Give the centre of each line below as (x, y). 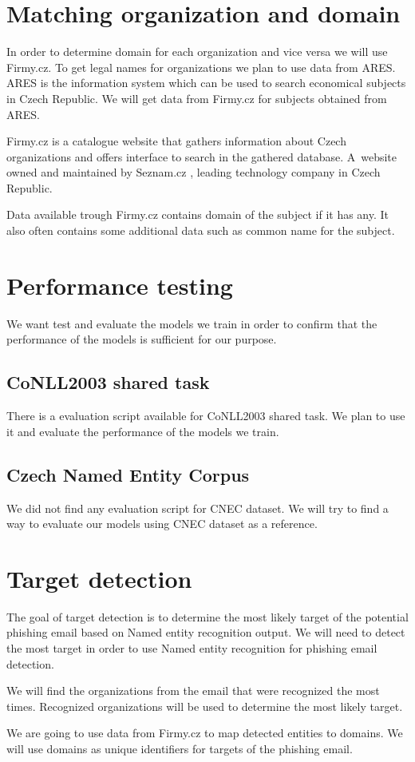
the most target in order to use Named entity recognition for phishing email (192, 648)
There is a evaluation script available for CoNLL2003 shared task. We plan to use (206, 416)
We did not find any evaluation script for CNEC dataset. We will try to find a (198, 508)
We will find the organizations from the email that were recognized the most (193, 691)
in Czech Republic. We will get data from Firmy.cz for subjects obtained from (197, 98)
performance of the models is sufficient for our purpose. (142, 339)
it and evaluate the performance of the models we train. (143, 431)
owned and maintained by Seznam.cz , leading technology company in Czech (194, 172)
